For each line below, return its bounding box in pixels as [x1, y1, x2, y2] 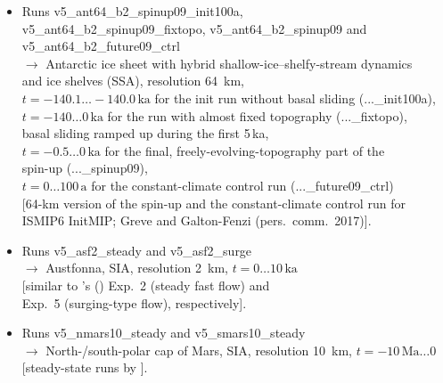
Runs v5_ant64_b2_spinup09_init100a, [21, 2, 243, 20]
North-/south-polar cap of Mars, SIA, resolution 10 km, [45, 340, 353, 359]
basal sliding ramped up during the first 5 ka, [21, 124, 269, 143]
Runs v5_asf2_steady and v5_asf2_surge [21, 240, 252, 259]
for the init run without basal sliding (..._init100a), [154, 88, 436, 107]
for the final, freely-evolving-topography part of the [104, 141, 385, 159]
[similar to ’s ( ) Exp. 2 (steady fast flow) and [21, 275, 270, 294]
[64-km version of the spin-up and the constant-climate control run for [21, 193, 406, 212]
